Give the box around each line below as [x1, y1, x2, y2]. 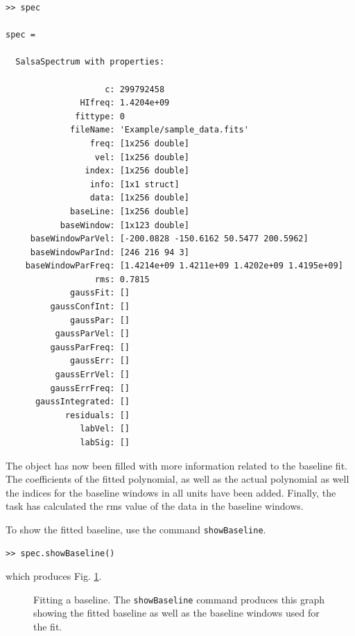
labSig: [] [80, 438, 130, 447]
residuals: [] [64, 410, 130, 420]
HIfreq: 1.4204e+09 [80, 98, 170, 108]
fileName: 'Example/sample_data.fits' [70, 125, 249, 135]
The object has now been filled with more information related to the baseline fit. [6, 458, 347, 472]
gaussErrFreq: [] [50, 383, 130, 393]
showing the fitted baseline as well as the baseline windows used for [33, 605, 320, 620]
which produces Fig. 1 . [6, 569, 102, 583]
